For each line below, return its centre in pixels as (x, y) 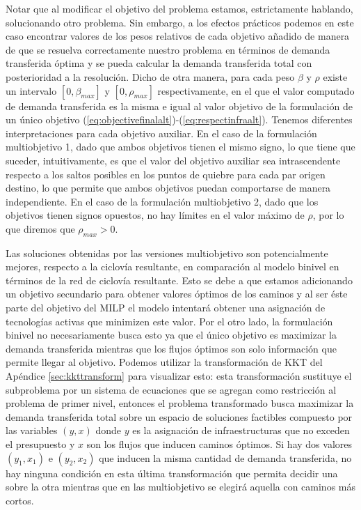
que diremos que (40, 228)
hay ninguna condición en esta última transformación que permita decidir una (172, 473)
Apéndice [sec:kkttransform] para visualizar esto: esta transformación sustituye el (179, 376)
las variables (32, 430)
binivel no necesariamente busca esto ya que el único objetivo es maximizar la (171, 335)
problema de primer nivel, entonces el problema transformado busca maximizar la (180, 403)
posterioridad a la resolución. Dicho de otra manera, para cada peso (150, 76)
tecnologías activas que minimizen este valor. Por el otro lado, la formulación (169, 321)
